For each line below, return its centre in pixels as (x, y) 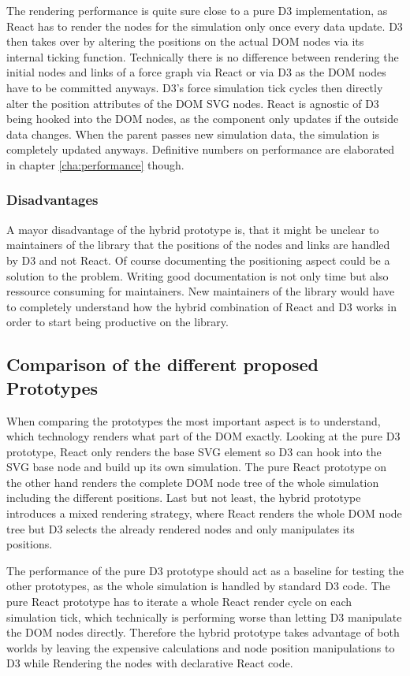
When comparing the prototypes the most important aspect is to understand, (194, 420)
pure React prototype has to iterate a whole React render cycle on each (179, 602)
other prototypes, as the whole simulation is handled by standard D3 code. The (198, 586)
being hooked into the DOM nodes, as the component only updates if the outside (203, 119)
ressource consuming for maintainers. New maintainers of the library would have (201, 291)
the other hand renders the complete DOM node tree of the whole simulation (193, 482)
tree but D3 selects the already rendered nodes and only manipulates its (181, 528)
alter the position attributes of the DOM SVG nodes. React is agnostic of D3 (193, 103)
